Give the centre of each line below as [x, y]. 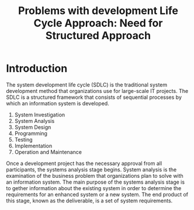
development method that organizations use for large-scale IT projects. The [97, 91]
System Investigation [40, 115]
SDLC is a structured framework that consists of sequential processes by [94, 97]
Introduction [37, 69]
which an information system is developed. [58, 103]
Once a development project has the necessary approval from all [84, 163]
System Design [33, 127]
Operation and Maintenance [48, 152]
